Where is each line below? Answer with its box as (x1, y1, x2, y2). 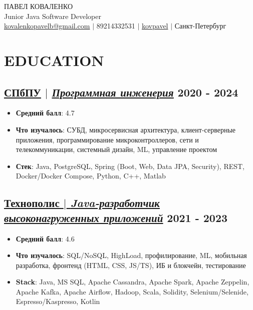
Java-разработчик (70, 195, 160, 210)
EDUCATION (4, 49, 104, 70)
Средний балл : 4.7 (16, 107, 75, 118)
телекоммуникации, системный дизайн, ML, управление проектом (16, 144, 217, 154)
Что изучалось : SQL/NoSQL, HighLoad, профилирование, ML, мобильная (16, 250, 247, 260)
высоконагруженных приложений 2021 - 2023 (4, 209, 228, 225)
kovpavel (141, 20, 168, 31)
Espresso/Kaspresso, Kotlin (16, 296, 100, 306)
